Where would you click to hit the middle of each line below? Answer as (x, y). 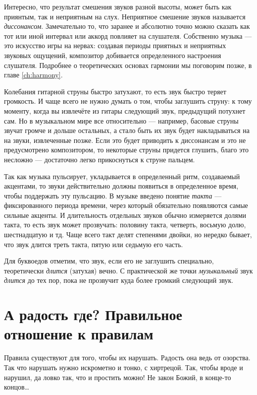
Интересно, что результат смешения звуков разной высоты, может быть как (118, 6)
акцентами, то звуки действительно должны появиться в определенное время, (121, 186)
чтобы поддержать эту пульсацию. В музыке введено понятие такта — (113, 195)
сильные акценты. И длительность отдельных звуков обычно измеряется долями (125, 215)
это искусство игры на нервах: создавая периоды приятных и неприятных (115, 45)
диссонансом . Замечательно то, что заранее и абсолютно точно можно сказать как (127, 26)
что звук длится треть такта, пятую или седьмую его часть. (94, 244)
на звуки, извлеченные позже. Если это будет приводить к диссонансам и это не (125, 140)
